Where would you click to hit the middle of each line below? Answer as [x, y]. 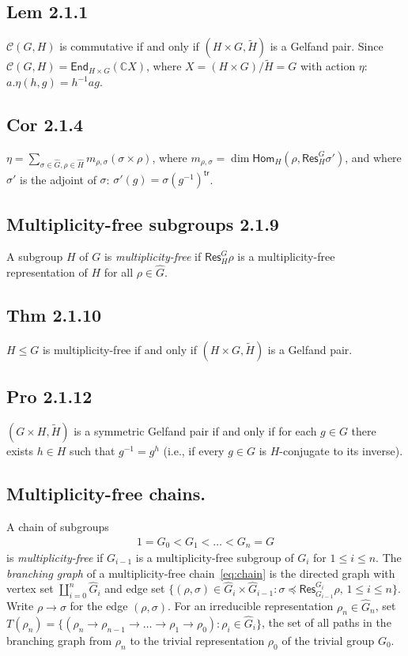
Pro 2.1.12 [49, 396]
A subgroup [35, 256]
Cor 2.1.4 [45, 124]
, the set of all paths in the [326, 622]
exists [20, 451]
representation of [47, 272]
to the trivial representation [197, 640]
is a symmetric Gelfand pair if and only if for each [195, 431]
